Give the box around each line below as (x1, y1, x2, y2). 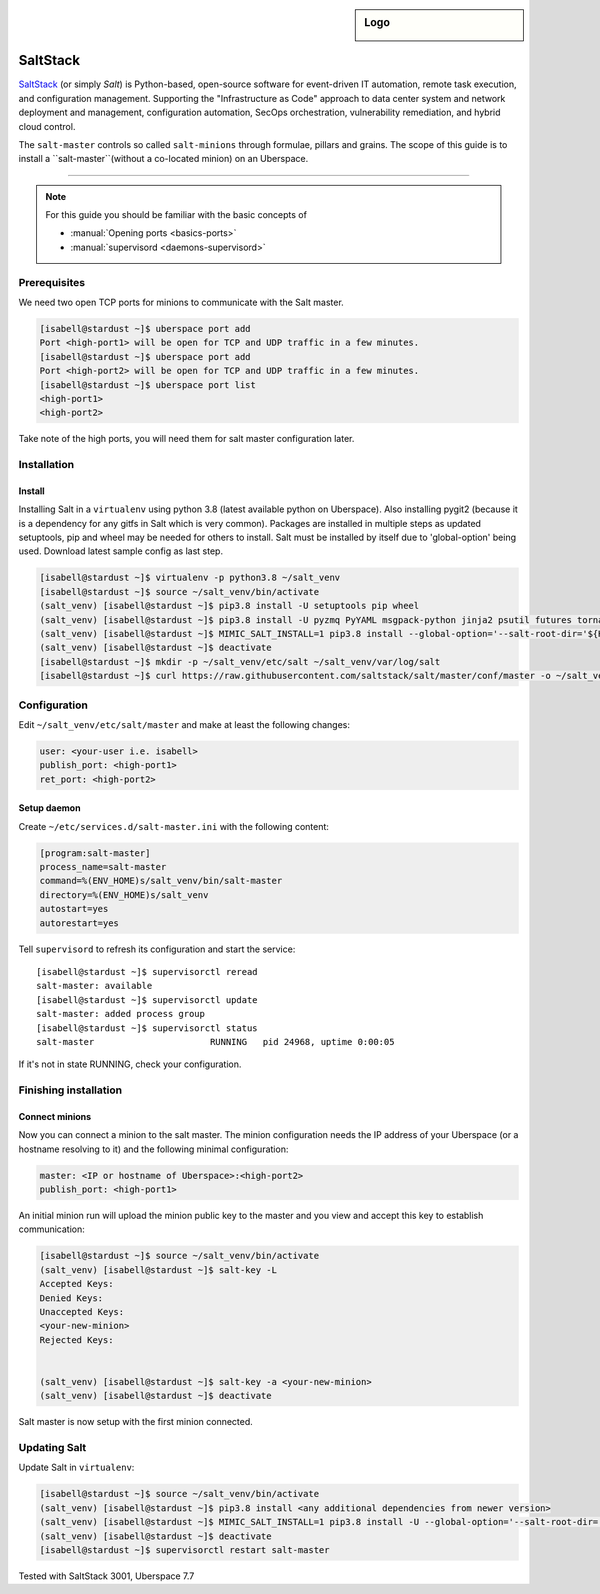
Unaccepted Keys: (39, 1306, 125, 1317)
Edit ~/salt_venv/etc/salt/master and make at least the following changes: (18, 718, 350, 730)
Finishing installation (18, 1083, 123, 1097)
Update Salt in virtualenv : (18, 1461, 135, 1474)
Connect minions (18, 1110, 92, 1122)
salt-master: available (36, 980, 153, 992)
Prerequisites (18, 275, 85, 289)
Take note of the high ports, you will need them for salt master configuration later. (18, 433, 355, 445)
